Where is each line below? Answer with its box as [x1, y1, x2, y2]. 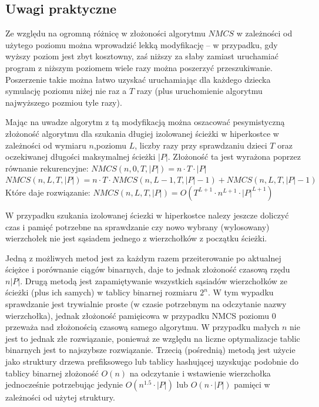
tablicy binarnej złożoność [5, 366, 99, 379]
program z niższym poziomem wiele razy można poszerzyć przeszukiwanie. [5, 61, 273, 73]
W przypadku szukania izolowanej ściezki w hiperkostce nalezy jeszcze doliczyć [5, 208, 289, 221]
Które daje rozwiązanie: [5, 186, 90, 198]
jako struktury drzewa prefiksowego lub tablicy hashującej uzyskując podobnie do [5, 355, 299, 368]
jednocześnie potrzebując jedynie [5, 378, 123, 391]
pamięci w [234, 378, 270, 391]
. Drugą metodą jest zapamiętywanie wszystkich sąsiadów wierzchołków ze [20, 274, 288, 287]
